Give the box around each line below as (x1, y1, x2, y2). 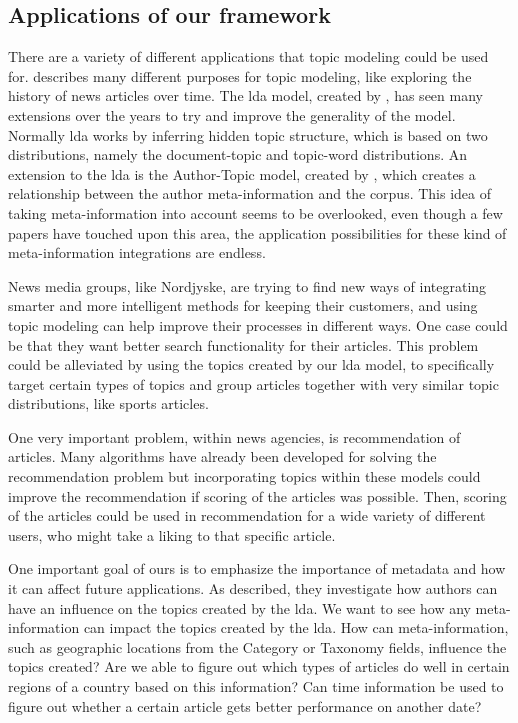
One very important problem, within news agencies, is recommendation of (8, 426, 461, 447)
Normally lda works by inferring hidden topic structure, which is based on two (8, 124, 488, 145)
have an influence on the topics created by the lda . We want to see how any (8, 597, 471, 618)
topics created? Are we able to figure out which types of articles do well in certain (8, 656, 510, 677)
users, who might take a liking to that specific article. (8, 524, 336, 545)
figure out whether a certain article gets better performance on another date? (8, 695, 482, 716)
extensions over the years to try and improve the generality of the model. (8, 104, 456, 125)
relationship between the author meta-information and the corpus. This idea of (8, 183, 492, 204)
